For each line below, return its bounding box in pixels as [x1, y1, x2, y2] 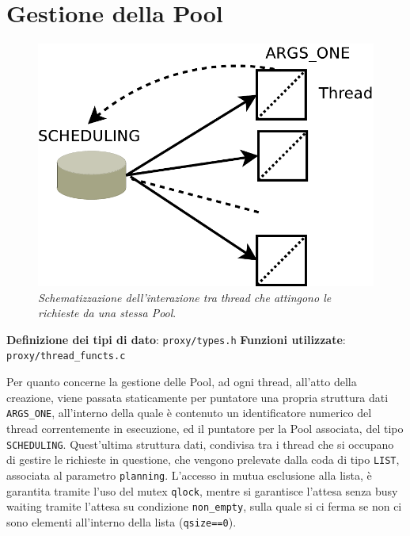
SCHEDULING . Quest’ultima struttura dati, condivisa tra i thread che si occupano [6, 435, 394, 452]
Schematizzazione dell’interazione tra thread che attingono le [38, 289, 332, 305]
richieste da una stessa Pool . [38, 304, 177, 321]
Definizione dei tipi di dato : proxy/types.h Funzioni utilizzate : [6, 331, 346, 347]
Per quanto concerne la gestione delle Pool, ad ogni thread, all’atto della [6, 373, 357, 390]
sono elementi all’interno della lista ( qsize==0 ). [6, 513, 237, 530]
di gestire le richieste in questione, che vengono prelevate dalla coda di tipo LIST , [6, 451, 400, 468]
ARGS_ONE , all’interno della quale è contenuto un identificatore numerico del [6, 404, 372, 421]
